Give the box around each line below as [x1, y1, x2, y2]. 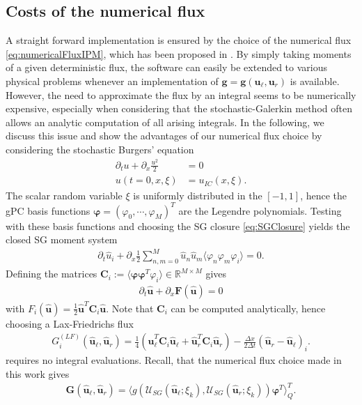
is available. [290, 73, 340, 88]
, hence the [300, 188, 347, 202]
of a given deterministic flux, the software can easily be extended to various [6, 60, 328, 75]
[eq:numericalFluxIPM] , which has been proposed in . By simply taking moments [6, 46, 352, 61]
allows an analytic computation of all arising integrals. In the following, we [6, 114, 324, 129]
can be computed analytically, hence [171, 300, 326, 315]
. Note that [106, 300, 154, 315]
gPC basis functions [6, 203, 90, 217]
